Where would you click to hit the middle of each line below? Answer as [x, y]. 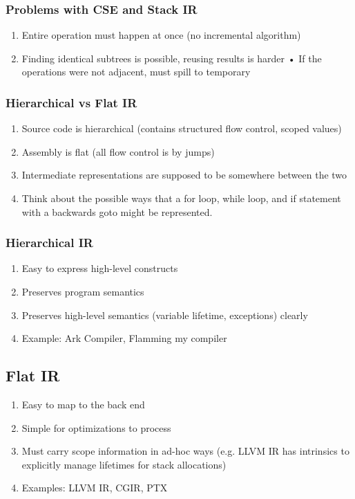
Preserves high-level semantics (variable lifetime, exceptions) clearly [165, 315]
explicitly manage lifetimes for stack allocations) [124, 464]
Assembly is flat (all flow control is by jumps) [118, 151]
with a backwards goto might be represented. [117, 211]
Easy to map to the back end [83, 404]
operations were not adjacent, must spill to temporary [136, 72]
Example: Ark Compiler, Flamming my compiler [124, 338]
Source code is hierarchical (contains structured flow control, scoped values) [182, 128]
